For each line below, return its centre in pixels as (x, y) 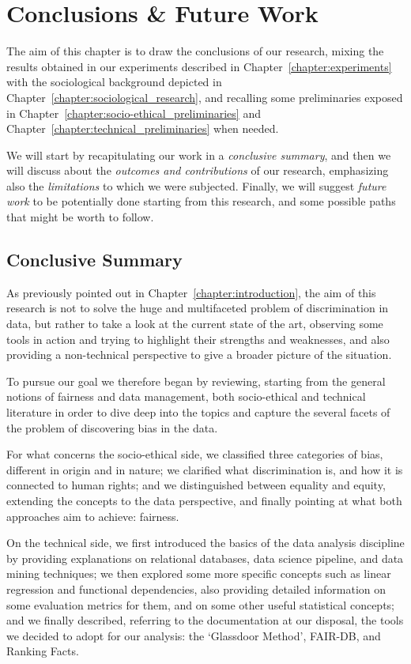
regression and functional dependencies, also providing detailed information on (196, 589)
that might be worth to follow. (80, 217)
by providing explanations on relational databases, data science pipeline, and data (205, 558)
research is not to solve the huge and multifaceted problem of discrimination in (198, 308)
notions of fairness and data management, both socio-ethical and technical (186, 396)
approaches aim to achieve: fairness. (93, 516)
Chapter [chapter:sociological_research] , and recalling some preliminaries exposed (205, 97)
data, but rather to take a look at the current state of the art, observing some (195, 324)
